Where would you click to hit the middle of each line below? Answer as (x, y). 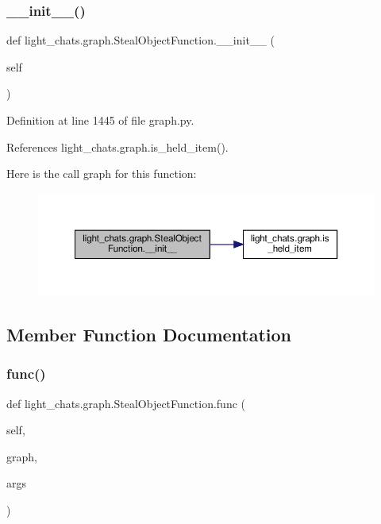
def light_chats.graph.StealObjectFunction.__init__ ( (140, 40)
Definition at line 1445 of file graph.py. (100, 120)
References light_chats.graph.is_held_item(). (117, 146)
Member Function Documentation (149, 335)
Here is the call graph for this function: (102, 173)
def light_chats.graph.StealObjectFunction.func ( (126, 403)
